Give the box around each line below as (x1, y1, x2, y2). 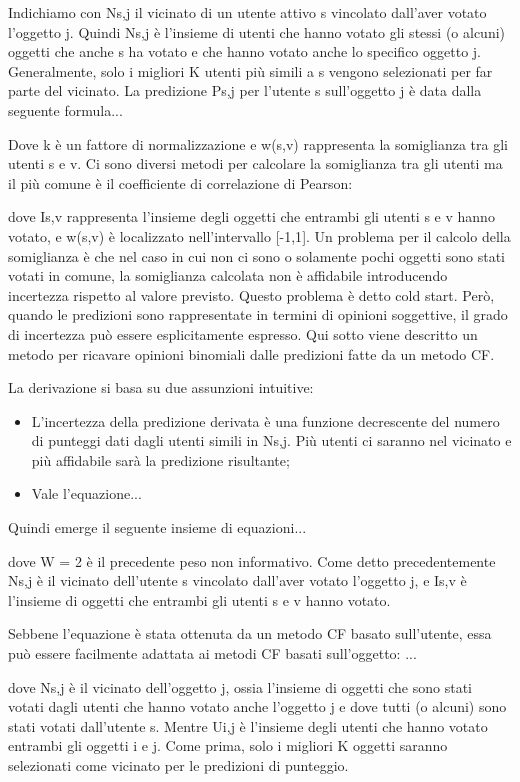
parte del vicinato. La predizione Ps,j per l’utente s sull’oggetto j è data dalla (8, 80, 482, 101)
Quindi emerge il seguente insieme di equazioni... (8, 517, 307, 538)
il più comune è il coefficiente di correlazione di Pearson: (8, 172, 353, 193)
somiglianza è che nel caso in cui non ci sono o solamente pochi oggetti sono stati (8, 245, 505, 266)
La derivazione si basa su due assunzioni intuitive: (8, 377, 314, 398)
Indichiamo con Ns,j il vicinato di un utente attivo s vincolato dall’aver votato (8, 2, 487, 22)
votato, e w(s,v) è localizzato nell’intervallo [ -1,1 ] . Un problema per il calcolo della (8, 225, 511, 246)
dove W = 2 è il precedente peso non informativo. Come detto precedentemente (8, 550, 496, 571)
